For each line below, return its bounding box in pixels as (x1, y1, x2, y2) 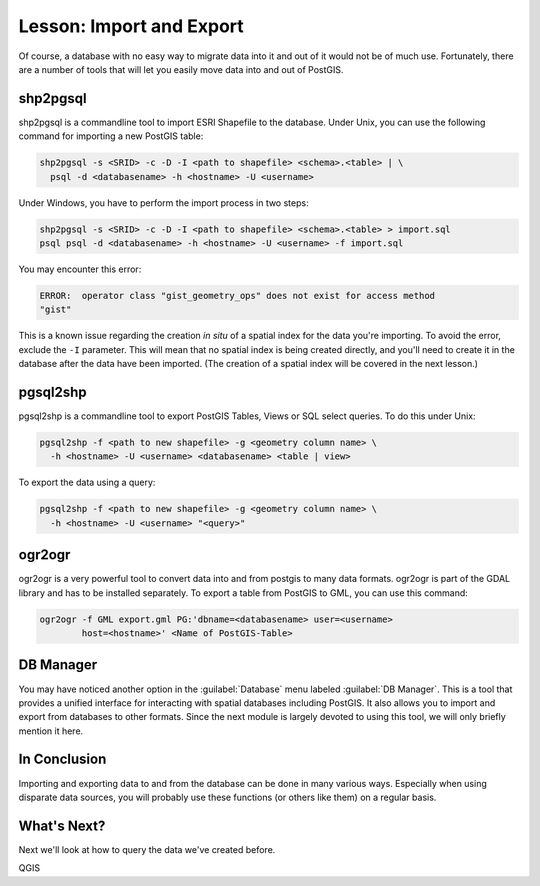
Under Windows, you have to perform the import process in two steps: (18, 196, 309, 209)
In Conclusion (18, 751, 107, 768)
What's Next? (18, 817, 106, 834)
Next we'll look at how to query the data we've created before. (18, 843, 276, 855)
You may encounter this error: (18, 263, 142, 275)
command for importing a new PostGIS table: (18, 130, 204, 142)
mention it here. (18, 725, 84, 737)
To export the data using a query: (18, 476, 156, 489)
